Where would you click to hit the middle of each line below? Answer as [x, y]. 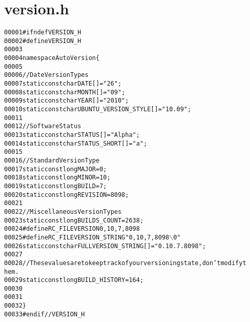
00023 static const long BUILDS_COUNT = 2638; [74, 220]
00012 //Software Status [43, 126]
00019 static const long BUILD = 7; [56, 186]
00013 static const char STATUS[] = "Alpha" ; [72, 135]
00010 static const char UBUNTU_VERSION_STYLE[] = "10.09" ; [98, 109]
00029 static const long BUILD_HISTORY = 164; [74, 280]
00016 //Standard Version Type [52, 160]
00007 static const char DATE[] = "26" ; [63, 84]
